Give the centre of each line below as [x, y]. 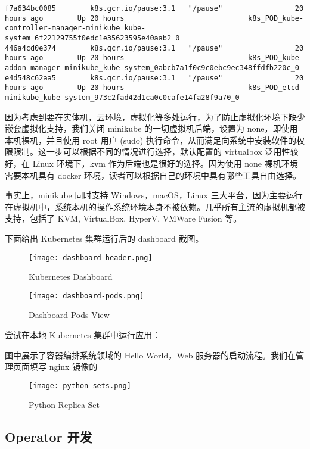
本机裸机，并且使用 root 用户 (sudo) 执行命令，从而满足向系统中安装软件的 [151, 140]
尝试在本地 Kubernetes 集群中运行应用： [83, 335]
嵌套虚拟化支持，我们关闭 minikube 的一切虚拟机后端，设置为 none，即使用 [151, 128]
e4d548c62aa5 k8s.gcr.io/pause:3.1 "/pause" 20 [154, 78]
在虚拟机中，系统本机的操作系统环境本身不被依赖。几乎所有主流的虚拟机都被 [155, 206]
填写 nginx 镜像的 [63, 367]
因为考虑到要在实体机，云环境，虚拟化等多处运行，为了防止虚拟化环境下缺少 [155, 116]
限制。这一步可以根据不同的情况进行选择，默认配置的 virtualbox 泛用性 [151, 152]
